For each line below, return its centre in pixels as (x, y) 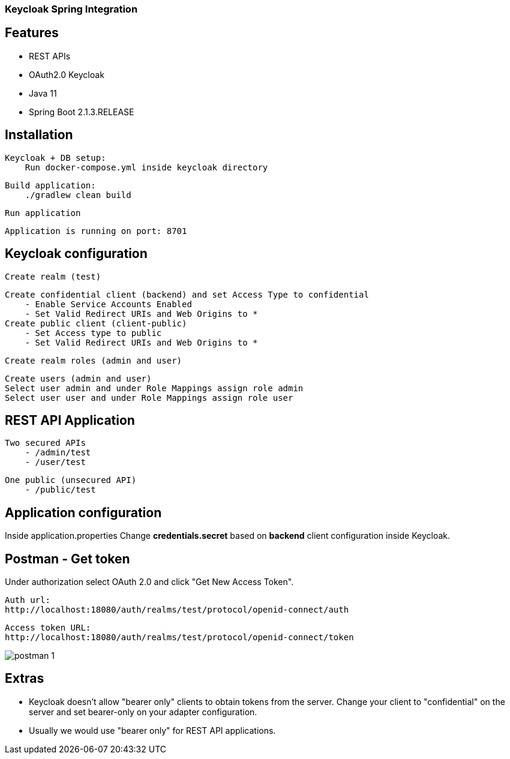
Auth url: (28, 600)
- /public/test (60, 490)
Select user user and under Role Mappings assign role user (149, 397)
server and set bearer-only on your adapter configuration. (143, 712)
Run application (43, 213)
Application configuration (83, 512)
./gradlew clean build (78, 195)
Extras (25, 679)
